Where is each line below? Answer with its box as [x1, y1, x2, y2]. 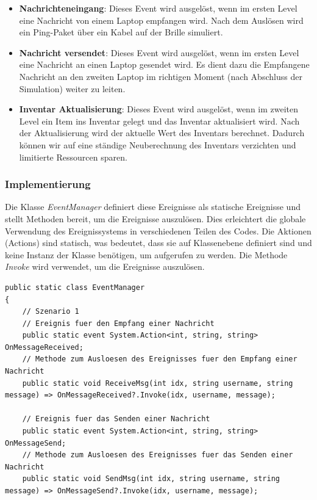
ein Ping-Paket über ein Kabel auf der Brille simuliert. [19, 26, 223, 38]
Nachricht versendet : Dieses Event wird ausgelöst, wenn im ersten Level [19, 46, 299, 59]
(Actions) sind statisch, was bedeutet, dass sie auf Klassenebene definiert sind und [5, 236, 312, 249]
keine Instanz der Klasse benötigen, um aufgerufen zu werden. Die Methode [5, 248, 288, 261]
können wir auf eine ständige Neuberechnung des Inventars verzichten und [19, 138, 296, 151]
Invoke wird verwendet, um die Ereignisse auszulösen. [5, 260, 205, 273]
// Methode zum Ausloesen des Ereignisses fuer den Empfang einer [22, 355, 297, 364]
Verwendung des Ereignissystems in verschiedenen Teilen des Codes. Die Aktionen [5, 224, 312, 237]
